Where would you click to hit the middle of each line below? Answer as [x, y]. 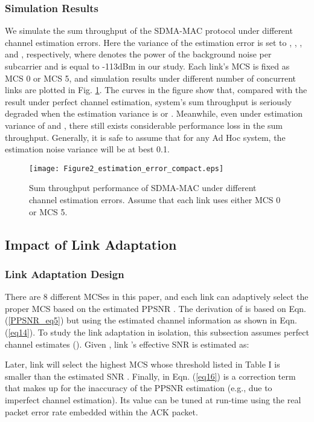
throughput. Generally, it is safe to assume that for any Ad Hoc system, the [145, 137]
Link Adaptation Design [65, 274]
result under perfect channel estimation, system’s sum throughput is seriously [148, 101]
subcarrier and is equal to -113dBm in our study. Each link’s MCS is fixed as [147, 66]
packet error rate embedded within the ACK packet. [101, 411]
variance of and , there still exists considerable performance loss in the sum [144, 125]
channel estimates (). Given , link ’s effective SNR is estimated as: [127, 344]
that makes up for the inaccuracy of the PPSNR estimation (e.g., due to [139, 388]
